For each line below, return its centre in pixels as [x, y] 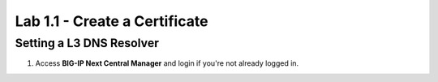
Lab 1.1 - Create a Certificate [112, 21]
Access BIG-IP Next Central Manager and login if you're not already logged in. [167, 63]
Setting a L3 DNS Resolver [87, 43]
